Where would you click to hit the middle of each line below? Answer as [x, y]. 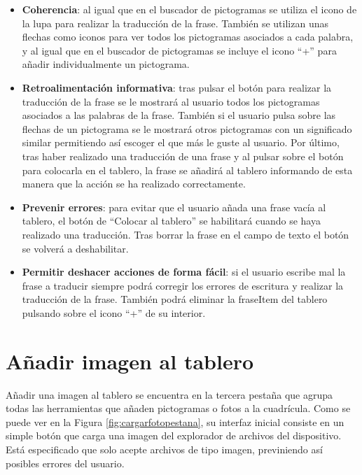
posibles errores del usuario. [65, 463]
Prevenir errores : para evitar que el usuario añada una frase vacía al [174, 207]
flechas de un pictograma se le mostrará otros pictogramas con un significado [187, 128]
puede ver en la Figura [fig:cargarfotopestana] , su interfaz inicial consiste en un [175, 421]
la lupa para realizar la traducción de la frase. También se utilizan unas [175, 23]
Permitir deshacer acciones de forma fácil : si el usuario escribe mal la [184, 272]
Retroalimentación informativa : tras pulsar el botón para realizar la [177, 87]
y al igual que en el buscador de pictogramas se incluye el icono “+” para [179, 50]
